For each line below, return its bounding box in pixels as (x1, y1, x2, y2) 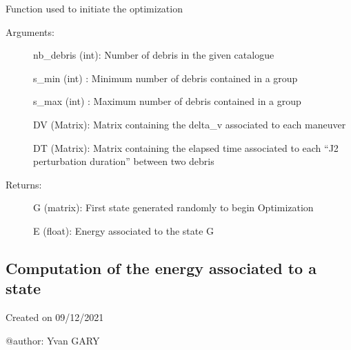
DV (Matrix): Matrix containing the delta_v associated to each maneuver (33, 117, 346, 131)
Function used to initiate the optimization (6, 1, 183, 15)
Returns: (6, 177, 42, 191)
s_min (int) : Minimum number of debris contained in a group (33, 70, 298, 85)
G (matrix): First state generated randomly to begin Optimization (33, 200, 314, 215)
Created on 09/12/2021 (6, 310, 104, 324)
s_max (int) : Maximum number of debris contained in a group (33, 94, 301, 108)
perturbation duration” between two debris (33, 154, 214, 168)
